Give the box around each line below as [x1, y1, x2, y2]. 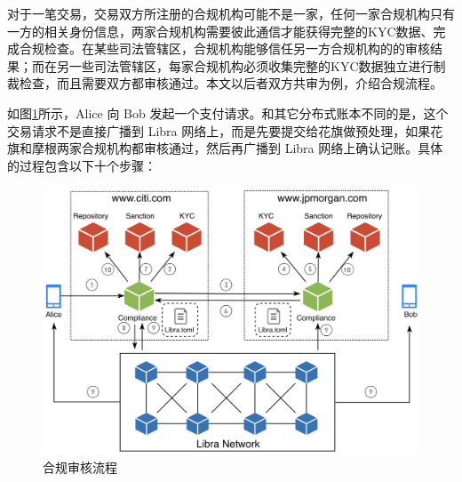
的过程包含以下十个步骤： [7, 156, 156, 174]
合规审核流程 [43, 457, 117, 476]
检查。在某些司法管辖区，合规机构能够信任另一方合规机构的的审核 [44, 39, 430, 58]
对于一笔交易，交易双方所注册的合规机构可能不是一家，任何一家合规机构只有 [7, 4, 455, 22]
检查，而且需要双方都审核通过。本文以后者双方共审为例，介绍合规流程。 [19, 74, 442, 92]
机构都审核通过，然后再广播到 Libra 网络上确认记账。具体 [106, 139, 443, 157]
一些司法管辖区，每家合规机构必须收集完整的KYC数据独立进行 [68, 56, 434, 75]
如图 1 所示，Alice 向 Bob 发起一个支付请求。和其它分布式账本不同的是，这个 [7, 103, 449, 122]
